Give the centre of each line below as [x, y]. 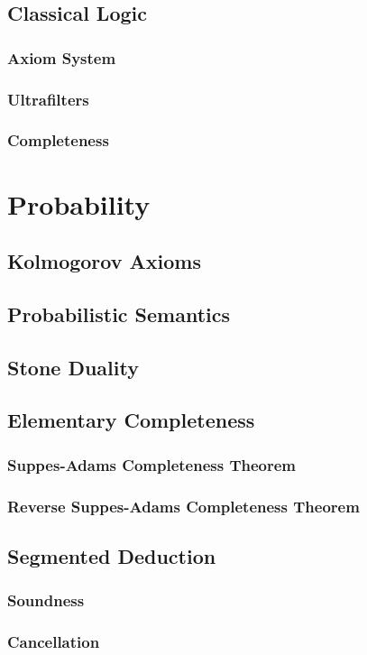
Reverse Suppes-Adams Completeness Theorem [183, 506]
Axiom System [62, 57]
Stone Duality [73, 367]
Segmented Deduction [112, 555]
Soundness [46, 600]
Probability [79, 203]
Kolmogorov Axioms [104, 261]
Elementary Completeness [131, 420]
